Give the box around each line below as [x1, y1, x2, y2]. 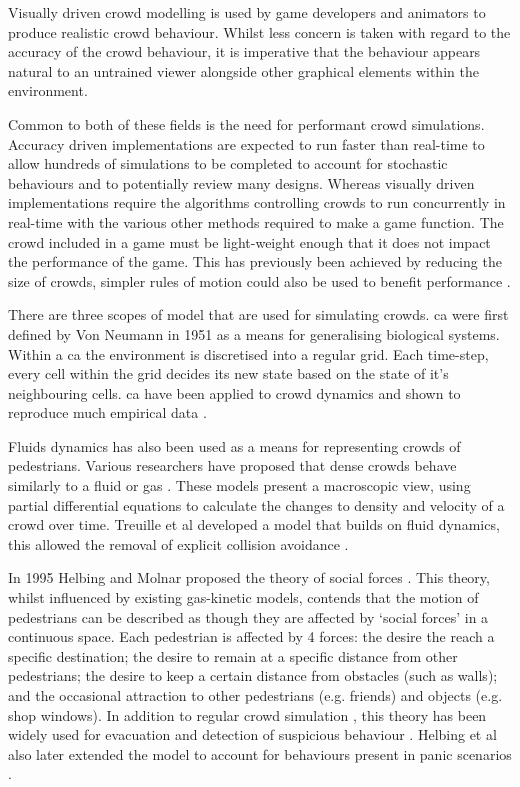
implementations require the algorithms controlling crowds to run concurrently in [8, 192, 506, 213]
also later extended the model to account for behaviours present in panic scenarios [8, 743, 512, 764]
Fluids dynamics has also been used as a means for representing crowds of [8, 435, 461, 456]
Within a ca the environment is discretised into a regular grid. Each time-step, [8, 343, 489, 364]
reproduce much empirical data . [8, 402, 207, 423]
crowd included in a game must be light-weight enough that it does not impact [8, 231, 491, 252]
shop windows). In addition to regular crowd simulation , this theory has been [8, 704, 487, 725]
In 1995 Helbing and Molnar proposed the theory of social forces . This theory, [8, 567, 490, 588]
